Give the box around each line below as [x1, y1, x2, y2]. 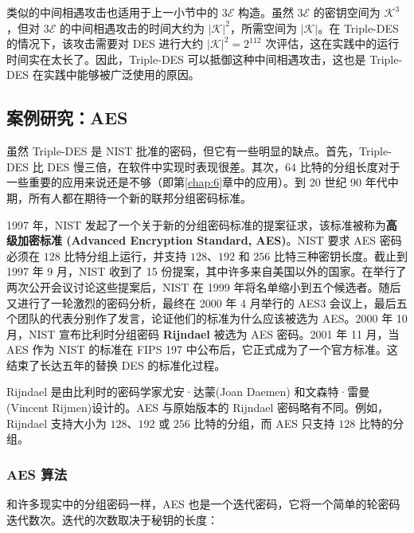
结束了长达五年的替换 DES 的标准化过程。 [6, 356, 226, 373]
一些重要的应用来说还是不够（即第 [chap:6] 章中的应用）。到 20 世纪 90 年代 [6, 174, 388, 190]
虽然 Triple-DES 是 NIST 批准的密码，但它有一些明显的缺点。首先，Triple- [6, 143, 392, 159]
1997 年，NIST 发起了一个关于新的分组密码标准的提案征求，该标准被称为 [6, 216, 386, 233]
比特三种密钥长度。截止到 [273, 247, 408, 264]
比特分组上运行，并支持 [64, 247, 187, 264]
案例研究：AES [6, 105, 128, 130]
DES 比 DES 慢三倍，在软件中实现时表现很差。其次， [6, 158, 286, 174]
